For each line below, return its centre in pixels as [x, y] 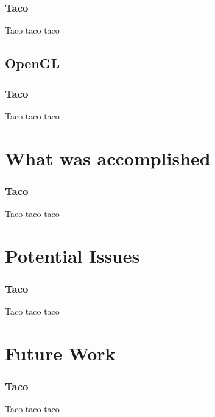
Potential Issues [72, 255]
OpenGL [33, 63]
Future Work [60, 353]
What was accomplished [108, 158]
